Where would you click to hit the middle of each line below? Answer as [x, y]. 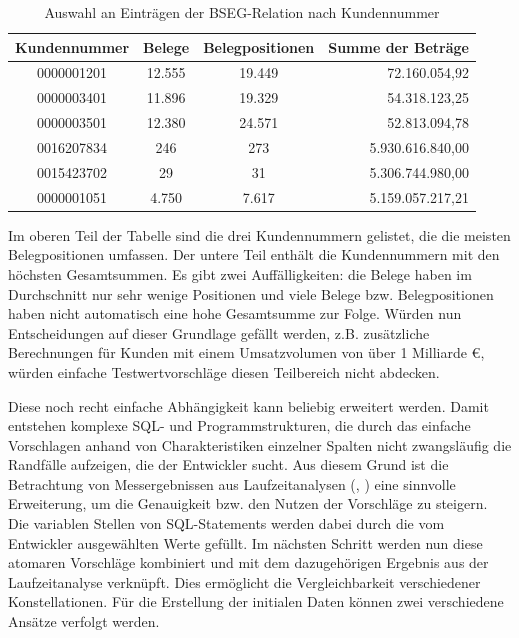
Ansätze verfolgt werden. [84, 621]
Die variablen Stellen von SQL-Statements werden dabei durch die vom [226, 523]
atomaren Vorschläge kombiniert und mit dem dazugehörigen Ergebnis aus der [248, 562]
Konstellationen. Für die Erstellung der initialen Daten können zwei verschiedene [256, 601]
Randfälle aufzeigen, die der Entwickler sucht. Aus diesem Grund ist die [228, 464]
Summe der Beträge [398, 46]
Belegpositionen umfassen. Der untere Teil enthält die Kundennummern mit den [254, 254]
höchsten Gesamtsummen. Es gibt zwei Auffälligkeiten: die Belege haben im [240, 273]
